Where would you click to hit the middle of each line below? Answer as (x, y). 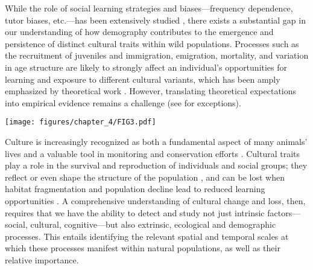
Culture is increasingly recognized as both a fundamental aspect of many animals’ (156, 141)
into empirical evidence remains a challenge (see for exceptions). (123, 102)
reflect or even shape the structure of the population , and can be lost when (145, 177)
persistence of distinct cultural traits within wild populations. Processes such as (152, 43)
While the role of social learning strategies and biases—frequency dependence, (149, 8)
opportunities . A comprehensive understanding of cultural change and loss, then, (155, 200)
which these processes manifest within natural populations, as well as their (143, 248)
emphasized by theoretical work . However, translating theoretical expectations (151, 91)
